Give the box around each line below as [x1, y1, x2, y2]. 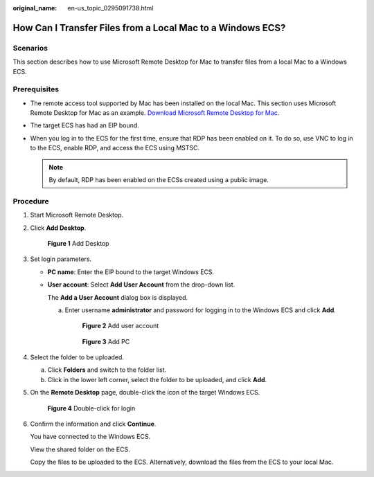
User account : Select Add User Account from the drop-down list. [47, 280, 235, 289]
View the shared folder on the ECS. [30, 445, 131, 453]
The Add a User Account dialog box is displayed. [47, 293, 188, 301]
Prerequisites [12, 84, 59, 94]
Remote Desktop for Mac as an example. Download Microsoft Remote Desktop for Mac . [30, 109, 280, 117]
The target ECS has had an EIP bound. [30, 121, 140, 129]
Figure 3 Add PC [82, 337, 130, 345]
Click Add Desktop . [30, 224, 87, 232]
